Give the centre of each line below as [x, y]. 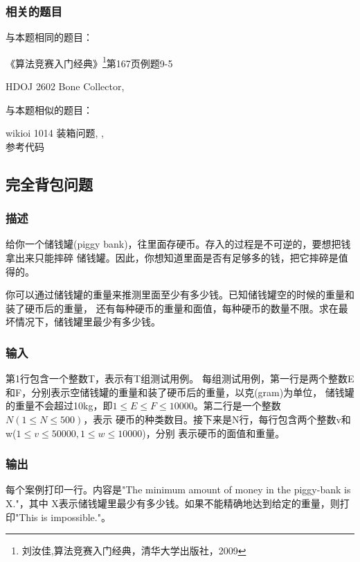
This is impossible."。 [65, 517]
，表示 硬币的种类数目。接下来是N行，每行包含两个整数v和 [217, 419]
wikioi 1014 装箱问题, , [55, 133]
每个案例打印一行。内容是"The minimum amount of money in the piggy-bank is [178, 489]
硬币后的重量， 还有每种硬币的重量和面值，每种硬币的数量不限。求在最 [186, 308]
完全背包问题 [49, 184]
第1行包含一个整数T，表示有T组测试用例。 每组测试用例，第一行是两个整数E [180, 378]
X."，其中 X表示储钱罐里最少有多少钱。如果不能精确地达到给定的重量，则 [173, 503]
